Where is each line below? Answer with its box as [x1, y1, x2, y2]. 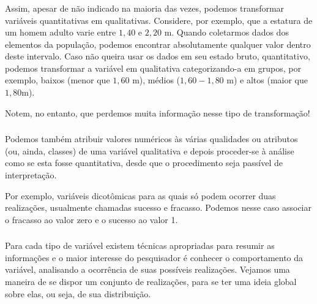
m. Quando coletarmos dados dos [164, 26, 289, 39]
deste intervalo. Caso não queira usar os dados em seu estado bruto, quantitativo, [5, 50, 310, 63]
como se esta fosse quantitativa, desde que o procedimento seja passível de [5, 156, 283, 169]
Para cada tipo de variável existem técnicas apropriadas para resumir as [5, 239, 275, 252]
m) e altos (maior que [226, 74, 308, 86]
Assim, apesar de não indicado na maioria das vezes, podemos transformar [5, 1, 285, 14]
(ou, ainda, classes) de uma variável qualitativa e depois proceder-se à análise [5, 144, 294, 157]
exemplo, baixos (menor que [5, 74, 110, 86]
